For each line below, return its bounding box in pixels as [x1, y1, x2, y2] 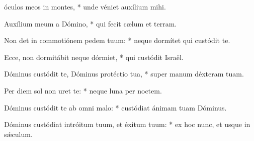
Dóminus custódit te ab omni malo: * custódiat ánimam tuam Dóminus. [4, 102, 227, 112]
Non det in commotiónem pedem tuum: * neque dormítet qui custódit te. [4, 35, 230, 45]
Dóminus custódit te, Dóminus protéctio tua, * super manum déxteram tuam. [4, 68, 244, 79]
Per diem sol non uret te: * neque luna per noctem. [4, 85, 162, 95]
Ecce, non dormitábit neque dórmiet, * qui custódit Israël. [4, 51, 184, 62]
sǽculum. [4, 128, 33, 139]
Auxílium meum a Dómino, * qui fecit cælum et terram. [4, 18, 177, 28]
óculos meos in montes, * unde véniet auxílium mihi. [4, 1, 166, 11]
